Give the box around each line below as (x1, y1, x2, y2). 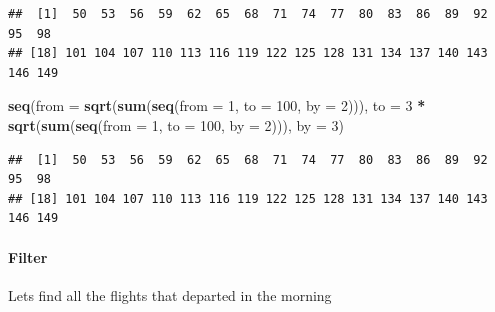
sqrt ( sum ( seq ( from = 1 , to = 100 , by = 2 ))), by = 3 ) (8, 114, 344, 135)
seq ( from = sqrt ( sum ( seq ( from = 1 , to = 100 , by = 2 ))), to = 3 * (8, 95, 426, 116)
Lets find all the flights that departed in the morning (8, 284, 332, 305)
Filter (8, 246, 48, 267)
